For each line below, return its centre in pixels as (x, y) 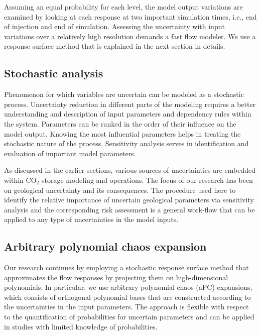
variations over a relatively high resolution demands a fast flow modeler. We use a (130, 36)
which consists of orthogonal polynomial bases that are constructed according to (127, 297)
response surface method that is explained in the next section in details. (115, 46)
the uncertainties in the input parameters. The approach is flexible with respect (126, 307)
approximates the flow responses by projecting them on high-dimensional (116, 277)
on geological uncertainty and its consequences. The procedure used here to (120, 190)
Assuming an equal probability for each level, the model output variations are (123, 7)
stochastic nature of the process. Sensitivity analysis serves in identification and (126, 143)
